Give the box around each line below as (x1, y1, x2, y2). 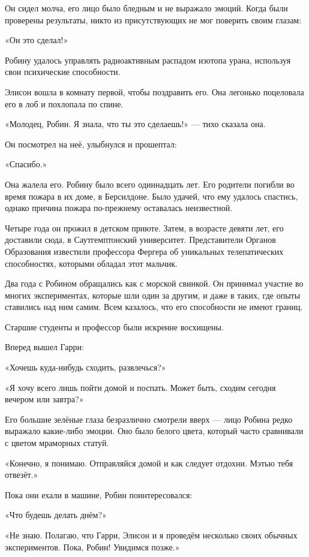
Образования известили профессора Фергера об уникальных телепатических (5, 245, 284, 257)
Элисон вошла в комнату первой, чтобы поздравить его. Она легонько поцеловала (5, 85, 304, 98)
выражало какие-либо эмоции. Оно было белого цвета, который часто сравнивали (5, 424, 304, 437)
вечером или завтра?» (5, 393, 84, 405)
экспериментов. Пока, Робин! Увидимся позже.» (5, 540, 180, 553)
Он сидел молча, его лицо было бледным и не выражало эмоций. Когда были (5, 2, 288, 14)
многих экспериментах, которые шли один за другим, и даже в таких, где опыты (5, 288, 301, 301)
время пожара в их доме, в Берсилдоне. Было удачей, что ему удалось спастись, (5, 189, 298, 202)
